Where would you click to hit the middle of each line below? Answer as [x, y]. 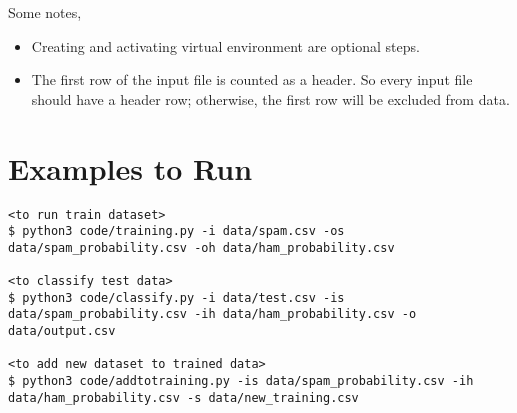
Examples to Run [130, 167]
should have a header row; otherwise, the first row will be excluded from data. [270, 98]
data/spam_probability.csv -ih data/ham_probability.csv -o [212, 314]
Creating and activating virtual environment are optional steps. [225, 45]
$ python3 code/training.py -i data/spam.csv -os [176, 231]
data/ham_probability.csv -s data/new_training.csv [183, 397]
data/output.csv [62, 331]
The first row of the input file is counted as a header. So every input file [252, 79]
